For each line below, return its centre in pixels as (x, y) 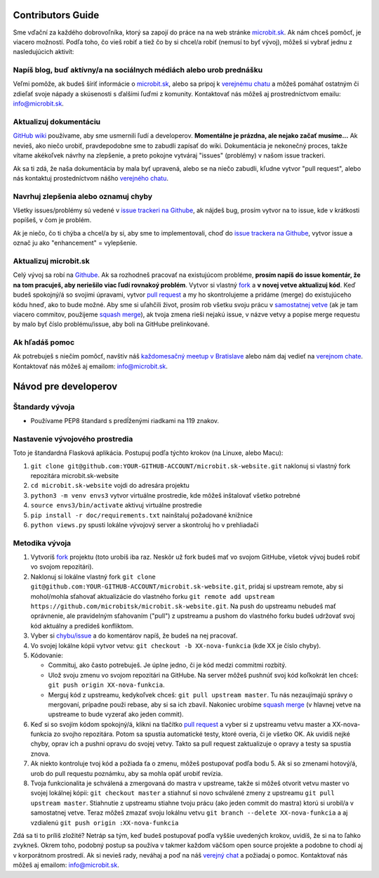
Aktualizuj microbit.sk (52, 261)
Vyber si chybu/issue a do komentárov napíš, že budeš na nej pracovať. (134, 635)
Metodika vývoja (42, 543)
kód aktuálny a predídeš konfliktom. (82, 626)
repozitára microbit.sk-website (75, 475)
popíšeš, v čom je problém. (52, 220)
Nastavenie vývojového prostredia (73, 439)
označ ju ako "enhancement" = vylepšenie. (75, 243)
